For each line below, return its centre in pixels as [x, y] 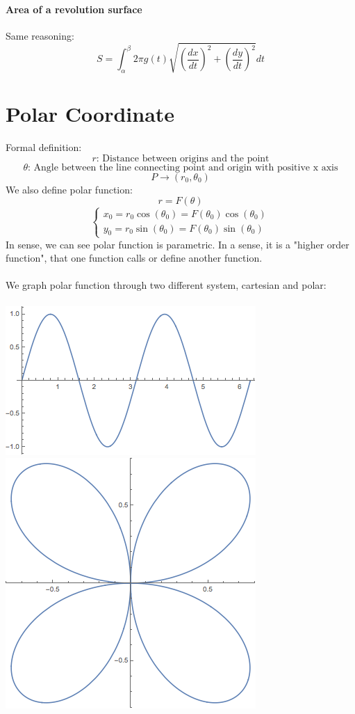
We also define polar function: [69, 189]
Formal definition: [44, 147]
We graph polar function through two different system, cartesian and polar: [166, 285]
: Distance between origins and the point [183, 158]
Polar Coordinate [90, 114]
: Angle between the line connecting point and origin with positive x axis [183, 167]
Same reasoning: [40, 35]
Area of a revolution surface [74, 9]
